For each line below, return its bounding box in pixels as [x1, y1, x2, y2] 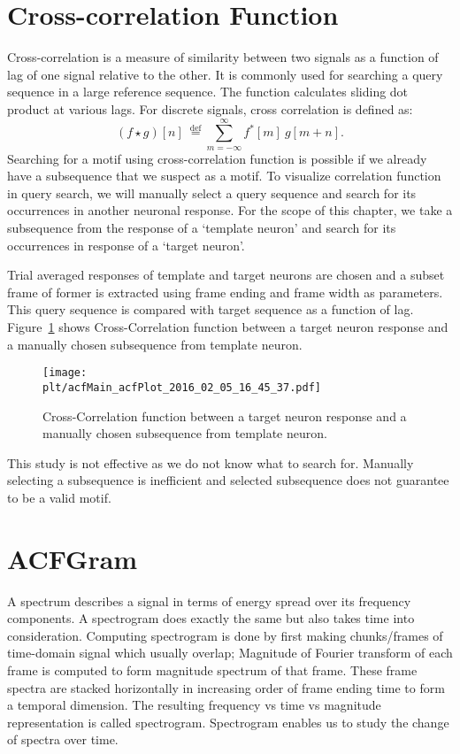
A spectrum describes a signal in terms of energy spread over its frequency [7, 591, 411, 610]
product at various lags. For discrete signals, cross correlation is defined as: [7, 99, 413, 118]
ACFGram [7, 540, 138, 576]
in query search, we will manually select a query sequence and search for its [7, 183, 417, 202]
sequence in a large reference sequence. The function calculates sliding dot [7, 82, 409, 101]
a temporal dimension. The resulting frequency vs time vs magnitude [7, 696, 381, 714]
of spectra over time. [7, 730, 119, 749]
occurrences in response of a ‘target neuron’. [7, 235, 245, 254]
